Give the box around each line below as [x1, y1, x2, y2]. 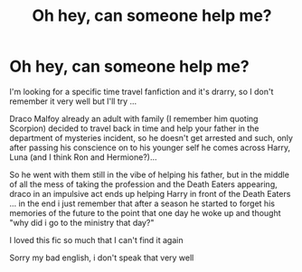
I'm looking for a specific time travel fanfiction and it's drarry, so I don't [9, 86, 274, 97]
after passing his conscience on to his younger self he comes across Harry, [9, 142, 291, 153]
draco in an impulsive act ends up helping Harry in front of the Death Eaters [9, 188, 291, 199]
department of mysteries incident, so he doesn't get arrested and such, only [9, 132, 294, 143]
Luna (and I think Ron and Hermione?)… [9, 151, 157, 163]
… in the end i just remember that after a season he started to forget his [9, 198, 276, 209]
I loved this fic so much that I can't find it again [9, 234, 184, 245]
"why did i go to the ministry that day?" [9, 217, 155, 228]
